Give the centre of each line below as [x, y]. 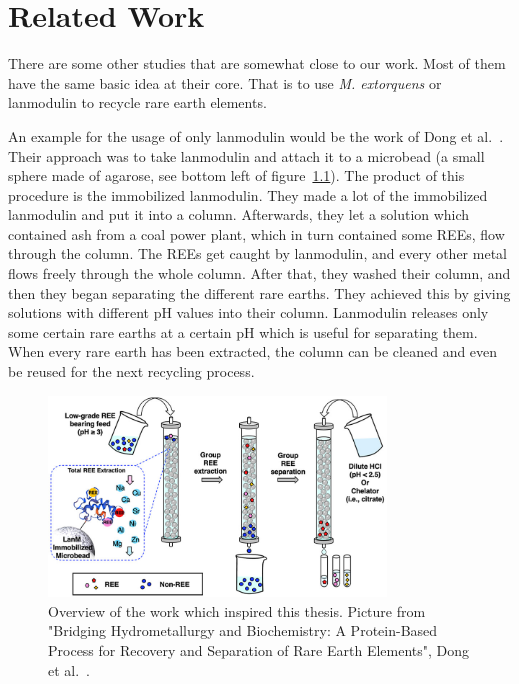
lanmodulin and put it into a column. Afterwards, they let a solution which [239, 214]
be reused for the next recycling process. [131, 371]
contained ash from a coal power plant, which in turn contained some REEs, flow [256, 233]
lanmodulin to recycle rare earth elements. [137, 102]
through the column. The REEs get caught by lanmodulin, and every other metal [257, 253]
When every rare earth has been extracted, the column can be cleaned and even [253, 351]
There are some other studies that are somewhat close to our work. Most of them [257, 63]
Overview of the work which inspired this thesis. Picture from [237, 610]
